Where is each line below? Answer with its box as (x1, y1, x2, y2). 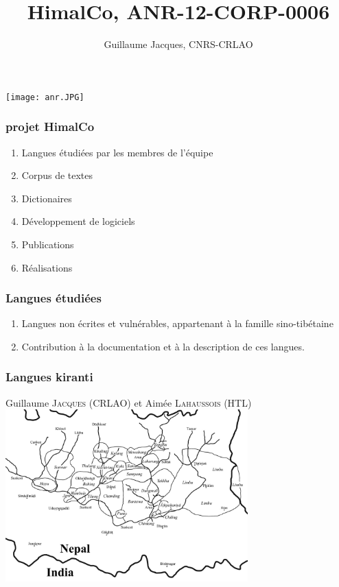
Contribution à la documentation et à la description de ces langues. (21, 339, 305, 353)
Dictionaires (21, 191, 72, 205)
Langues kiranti (5, 368, 93, 385)
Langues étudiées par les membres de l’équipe (21, 145, 213, 159)
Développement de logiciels (21, 214, 135, 228)
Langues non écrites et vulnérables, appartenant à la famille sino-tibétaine (21, 316, 334, 331)
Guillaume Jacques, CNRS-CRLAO (104, 37, 253, 51)
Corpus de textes (21, 168, 93, 182)
